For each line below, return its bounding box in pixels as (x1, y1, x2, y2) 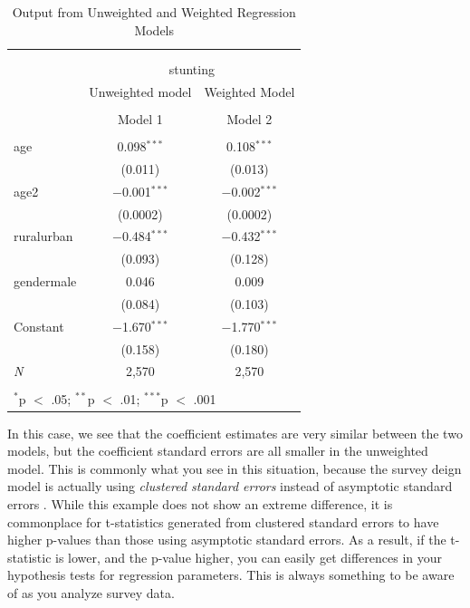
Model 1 (117, 109, 163, 128)
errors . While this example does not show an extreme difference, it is (7, 494, 393, 513)
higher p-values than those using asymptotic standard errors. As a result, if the (7, 530, 446, 549)
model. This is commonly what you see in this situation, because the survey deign (7, 458, 462, 478)
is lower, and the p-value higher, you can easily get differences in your (55, 547, 443, 566)
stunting (168, 59, 215, 78)
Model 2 (226, 109, 273, 128)
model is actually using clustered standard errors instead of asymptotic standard (7, 477, 453, 496)
